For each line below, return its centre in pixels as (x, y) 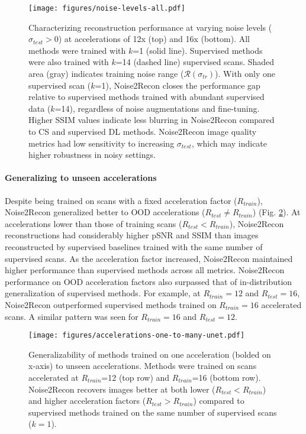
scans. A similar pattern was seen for (72, 316)
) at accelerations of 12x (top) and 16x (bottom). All (154, 39)
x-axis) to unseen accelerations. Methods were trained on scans (143, 366)
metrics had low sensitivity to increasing (102, 143)
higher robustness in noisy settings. (92, 155)
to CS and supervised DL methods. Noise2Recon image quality (143, 131)
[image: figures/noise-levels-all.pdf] (107, 8)
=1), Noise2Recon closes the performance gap (178, 85)
